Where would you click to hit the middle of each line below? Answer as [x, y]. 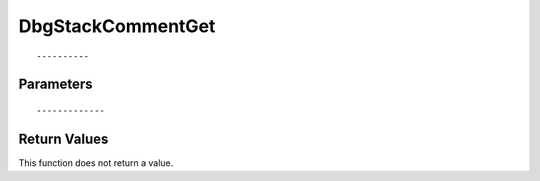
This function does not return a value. [96, 162]
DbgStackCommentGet [117, 26]
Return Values [63, 138]
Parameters [55, 84]
